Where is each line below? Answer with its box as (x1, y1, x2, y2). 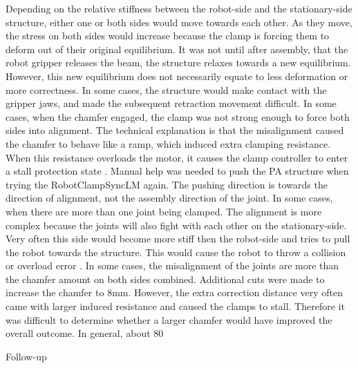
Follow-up (6, 349, 47, 363)
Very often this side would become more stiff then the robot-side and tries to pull (6, 231, 350, 246)
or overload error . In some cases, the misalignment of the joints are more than (6, 258, 339, 273)
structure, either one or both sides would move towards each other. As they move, (6, 14, 352, 29)
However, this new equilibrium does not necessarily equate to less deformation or (6, 68, 348, 83)
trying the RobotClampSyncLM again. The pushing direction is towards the (6, 177, 328, 191)
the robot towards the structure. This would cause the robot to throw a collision (6, 244, 346, 259)
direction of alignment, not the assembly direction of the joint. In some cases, (6, 191, 333, 205)
